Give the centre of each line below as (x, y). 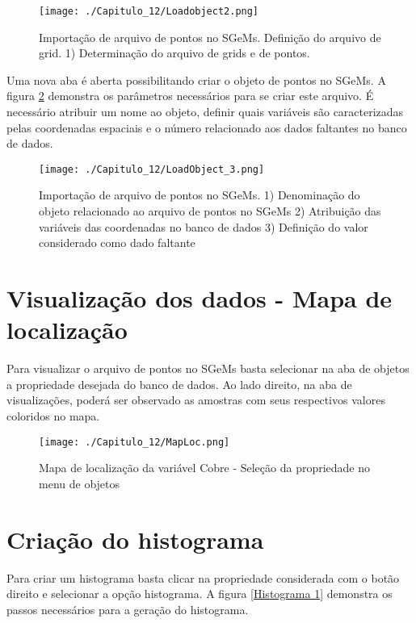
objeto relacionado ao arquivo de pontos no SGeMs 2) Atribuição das (210, 211)
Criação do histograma (135, 539)
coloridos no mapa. (53, 415)
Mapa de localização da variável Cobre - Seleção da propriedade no (205, 468)
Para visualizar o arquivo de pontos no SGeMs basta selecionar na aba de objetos (208, 368)
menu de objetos (80, 483)
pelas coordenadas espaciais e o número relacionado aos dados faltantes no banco (207, 127)
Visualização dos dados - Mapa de (200, 298)
